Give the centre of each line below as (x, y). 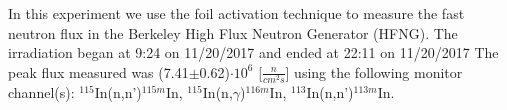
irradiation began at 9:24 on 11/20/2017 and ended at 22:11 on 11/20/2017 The (253, 52)
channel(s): (41, 91)
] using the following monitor (374, 71)
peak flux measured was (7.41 (98, 71)
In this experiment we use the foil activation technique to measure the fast (236, 13)
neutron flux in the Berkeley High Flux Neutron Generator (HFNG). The (233, 32)
